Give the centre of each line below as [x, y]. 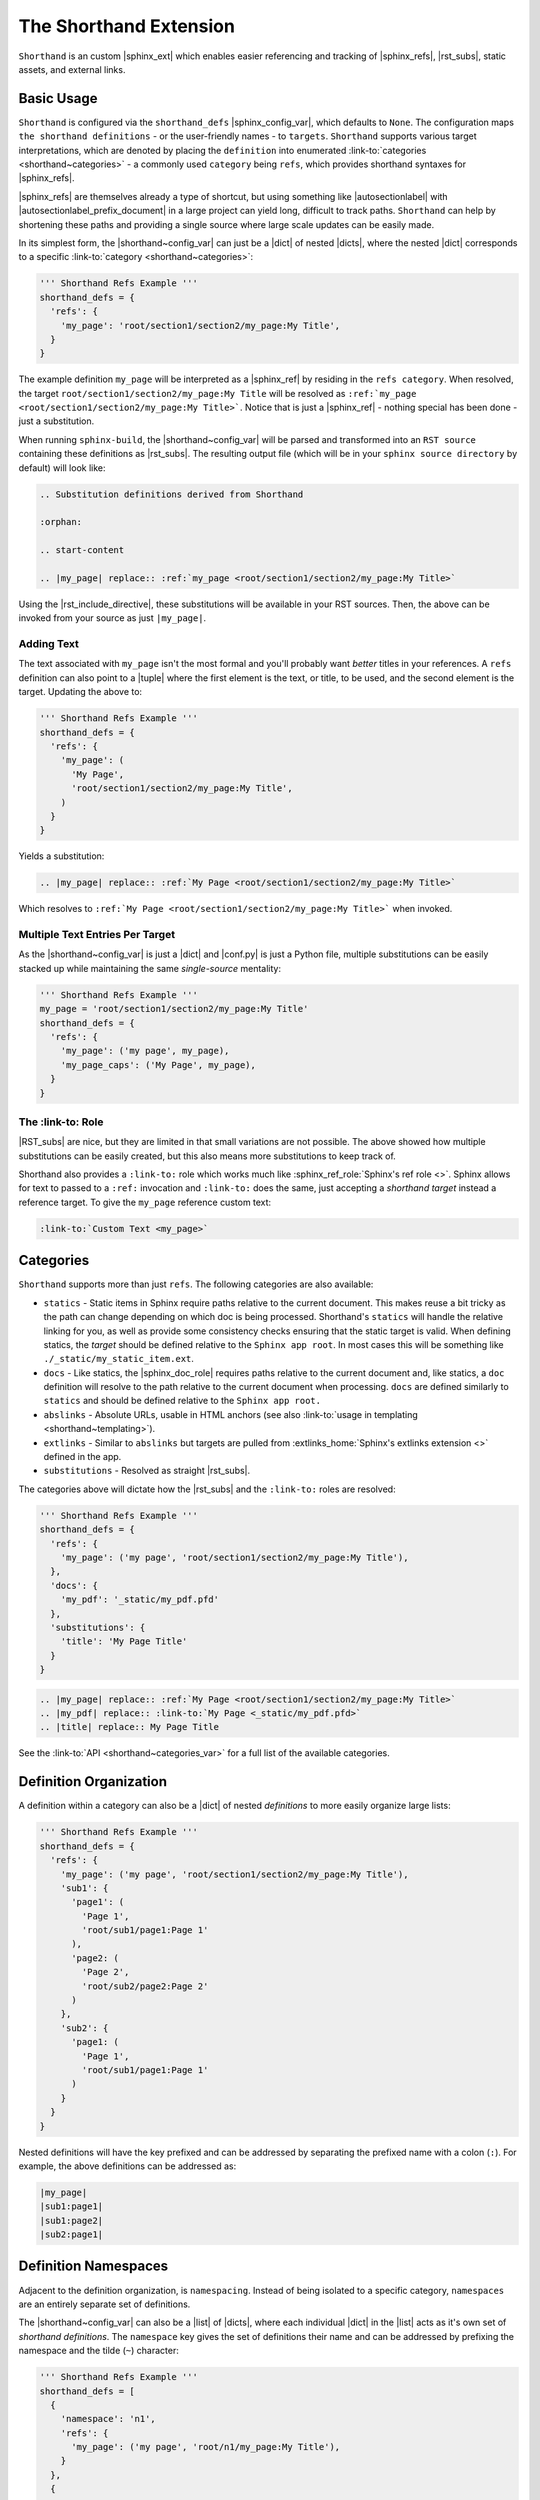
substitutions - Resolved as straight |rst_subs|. [147, 1471]
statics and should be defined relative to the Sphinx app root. [182, 1401]
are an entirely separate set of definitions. [104, 2304]
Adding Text [49, 644]
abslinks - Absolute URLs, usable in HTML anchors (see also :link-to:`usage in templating [231, 1414]
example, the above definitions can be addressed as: [127, 2166]
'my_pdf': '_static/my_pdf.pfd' [140, 1599]
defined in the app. [82, 1457]
